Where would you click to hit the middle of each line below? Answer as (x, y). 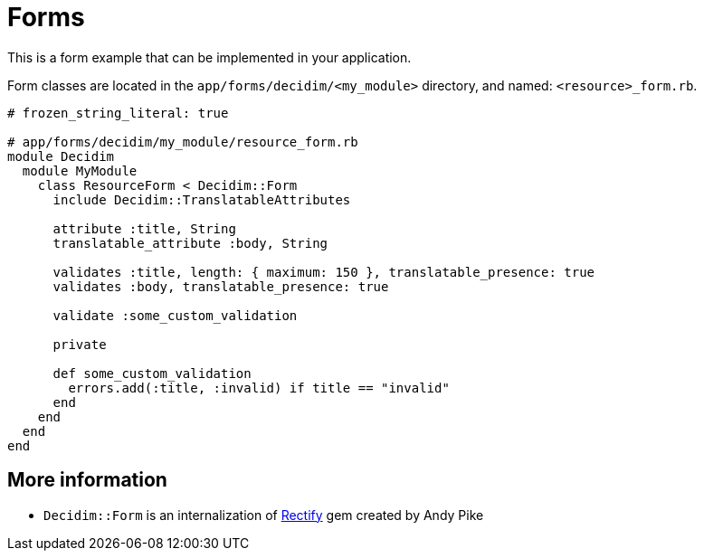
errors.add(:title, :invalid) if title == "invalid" (259, 388)
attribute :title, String (144, 228)
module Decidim (61, 156)
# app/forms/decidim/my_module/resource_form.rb (183, 142)
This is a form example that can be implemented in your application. (209, 57)
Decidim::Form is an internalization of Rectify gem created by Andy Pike (264, 515)
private (80, 344)
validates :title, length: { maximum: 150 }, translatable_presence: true (324, 272)
